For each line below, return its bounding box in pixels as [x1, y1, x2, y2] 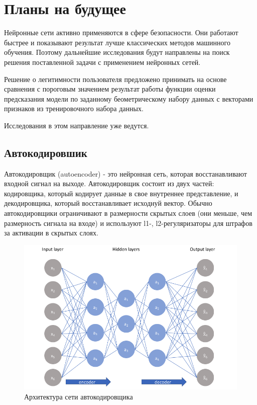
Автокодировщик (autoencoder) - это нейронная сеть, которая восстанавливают [4, 168, 247, 179]
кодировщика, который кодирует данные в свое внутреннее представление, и [4, 188, 238, 198]
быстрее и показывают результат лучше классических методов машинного [4, 37, 230, 47]
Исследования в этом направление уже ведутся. [4, 120, 149, 130]
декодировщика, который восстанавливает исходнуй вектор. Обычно [4, 198, 212, 208]
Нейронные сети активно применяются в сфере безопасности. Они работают [4, 27, 238, 38]
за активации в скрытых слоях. [4, 227, 98, 238]
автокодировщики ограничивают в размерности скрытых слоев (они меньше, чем [4, 208, 252, 218]
